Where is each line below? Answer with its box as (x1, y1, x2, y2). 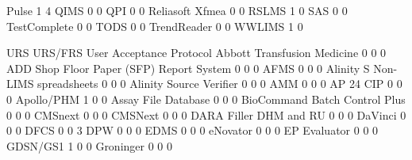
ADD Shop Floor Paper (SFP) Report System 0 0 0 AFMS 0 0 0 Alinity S (6, 59, 370, 76)
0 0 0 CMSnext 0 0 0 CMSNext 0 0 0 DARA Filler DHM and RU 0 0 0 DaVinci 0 (6, 106, 406, 123)
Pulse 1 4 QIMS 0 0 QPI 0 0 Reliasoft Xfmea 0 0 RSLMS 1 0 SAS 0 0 (6, 2, 348, 18)
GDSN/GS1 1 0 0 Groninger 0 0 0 (6, 137, 173, 154)
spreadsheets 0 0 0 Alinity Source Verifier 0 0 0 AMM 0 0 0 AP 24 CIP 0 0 (37, 75, 402, 92)
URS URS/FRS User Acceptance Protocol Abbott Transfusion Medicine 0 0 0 (6, 44, 387, 61)
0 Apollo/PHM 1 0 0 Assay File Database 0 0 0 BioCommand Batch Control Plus (6, 90, 406, 107)
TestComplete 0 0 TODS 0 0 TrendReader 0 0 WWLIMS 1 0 (6, 17, 303, 34)
